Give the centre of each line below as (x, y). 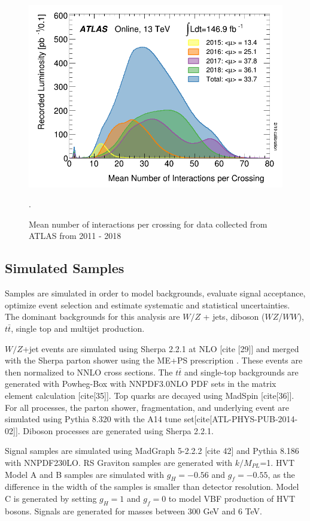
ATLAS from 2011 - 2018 (75, 236)
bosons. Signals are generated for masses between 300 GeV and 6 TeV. (133, 511)
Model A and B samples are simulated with (85, 474)
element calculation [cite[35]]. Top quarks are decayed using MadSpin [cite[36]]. (150, 395)
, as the (281, 474)
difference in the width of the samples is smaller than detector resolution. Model (152, 487)
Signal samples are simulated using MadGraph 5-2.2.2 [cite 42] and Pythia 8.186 (152, 451)
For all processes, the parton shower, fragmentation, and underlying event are (147, 407)
